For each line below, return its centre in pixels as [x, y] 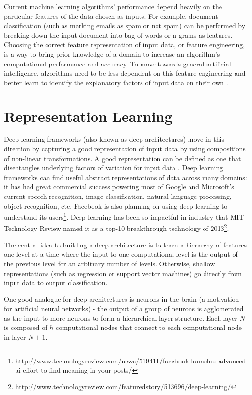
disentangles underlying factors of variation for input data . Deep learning [114, 168]
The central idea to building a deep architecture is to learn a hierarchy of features [125, 244]
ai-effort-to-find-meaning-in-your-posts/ [74, 370]
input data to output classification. [56, 283]
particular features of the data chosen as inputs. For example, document [111, 16]
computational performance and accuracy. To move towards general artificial [118, 63]
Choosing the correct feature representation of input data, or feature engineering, [125, 44]
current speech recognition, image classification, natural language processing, [118, 196]
